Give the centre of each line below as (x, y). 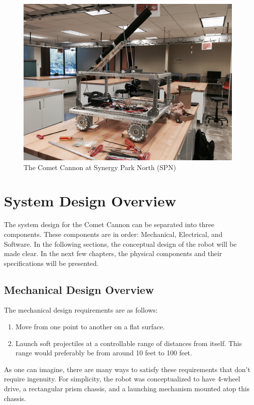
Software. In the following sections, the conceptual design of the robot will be (120, 244)
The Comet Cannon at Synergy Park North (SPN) (100, 167)
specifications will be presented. (51, 263)
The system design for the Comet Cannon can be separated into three (109, 224)
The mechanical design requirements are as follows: (81, 310)
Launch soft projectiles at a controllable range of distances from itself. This (129, 343)
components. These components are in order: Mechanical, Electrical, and (113, 234)
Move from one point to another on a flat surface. (90, 327)
